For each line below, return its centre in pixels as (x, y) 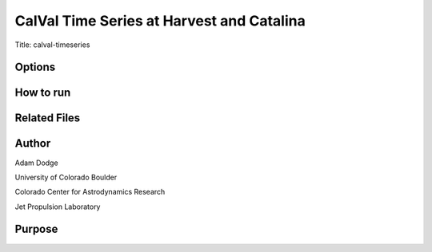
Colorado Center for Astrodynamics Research (90, 192)
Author (33, 144)
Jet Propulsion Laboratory (58, 207)
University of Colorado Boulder (66, 177)
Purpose (36, 229)
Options (35, 67)
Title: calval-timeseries (52, 45)
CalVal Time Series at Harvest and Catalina (160, 21)
